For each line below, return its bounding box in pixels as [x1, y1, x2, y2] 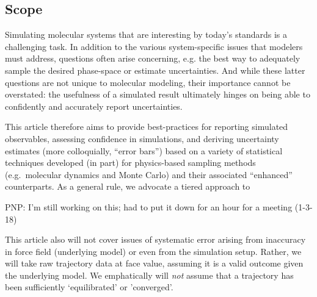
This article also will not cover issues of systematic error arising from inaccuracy [5, 233, 306, 246]
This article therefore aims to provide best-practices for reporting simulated [5, 120, 288, 133]
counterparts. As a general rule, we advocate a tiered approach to [5, 180, 250, 193]
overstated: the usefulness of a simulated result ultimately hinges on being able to [5, 88, 310, 101]
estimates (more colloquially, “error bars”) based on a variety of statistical [5, 144, 283, 157]
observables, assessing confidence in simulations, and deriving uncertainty [5, 132, 279, 145]
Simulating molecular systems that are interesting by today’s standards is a [5, 28, 287, 41]
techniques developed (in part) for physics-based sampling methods [5, 156, 256, 169]
